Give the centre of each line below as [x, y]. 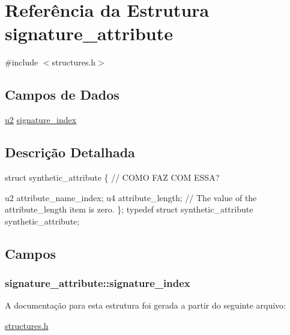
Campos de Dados [62, 95]
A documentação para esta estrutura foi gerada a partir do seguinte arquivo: [145, 305]
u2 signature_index [41, 120]
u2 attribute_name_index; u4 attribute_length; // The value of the [131, 197]
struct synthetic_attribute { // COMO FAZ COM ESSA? [112, 177]
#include [22, 62]
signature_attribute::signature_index [98, 282]
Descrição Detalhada [70, 152]
